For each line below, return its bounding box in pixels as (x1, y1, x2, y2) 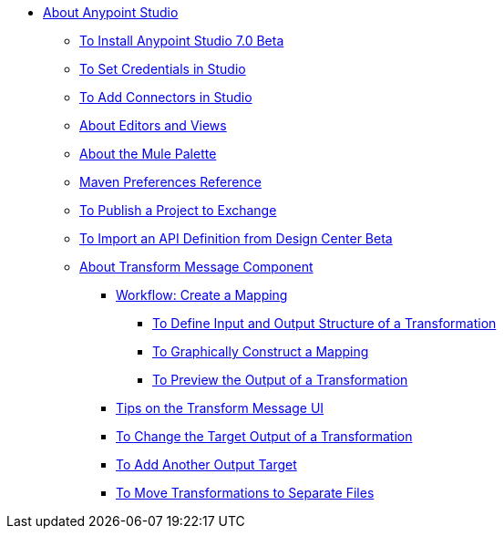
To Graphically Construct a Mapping (152, 344, 369, 359)
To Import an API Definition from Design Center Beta (79, 231, 393, 246)
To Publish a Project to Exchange (79, 202, 277, 218)
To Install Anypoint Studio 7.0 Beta (79, 33, 284, 48)
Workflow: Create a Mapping (116, 287, 288, 303)
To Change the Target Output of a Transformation (116, 428, 413, 444)
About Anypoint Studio (43, 5, 179, 20)
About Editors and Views (79, 118, 227, 133)
